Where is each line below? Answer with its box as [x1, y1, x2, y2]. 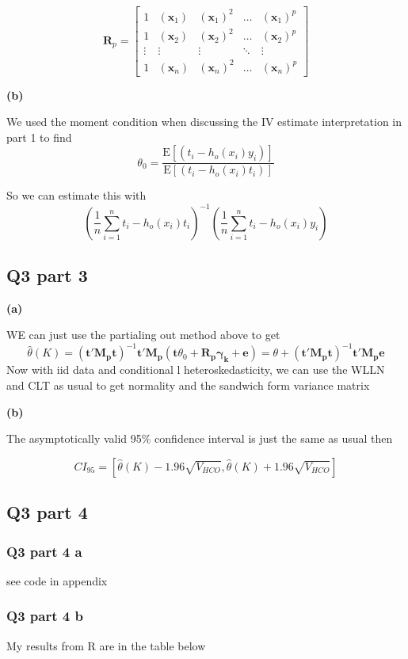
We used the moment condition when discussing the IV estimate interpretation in [6, 113, 402, 130]
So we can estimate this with [6, 187, 147, 204]
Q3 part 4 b [6, 606, 83, 626]
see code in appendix [6, 572, 108, 589]
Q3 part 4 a [6, 541, 82, 561]
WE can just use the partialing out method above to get [6, 326, 280, 343]
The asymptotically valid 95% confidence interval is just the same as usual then [6, 430, 393, 447]
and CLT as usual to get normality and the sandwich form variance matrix [6, 377, 370, 394]
